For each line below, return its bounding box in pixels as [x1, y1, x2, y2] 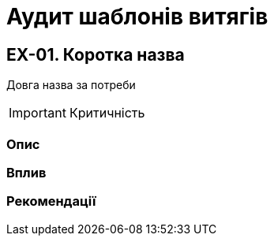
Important [9, 105, 66, 121]
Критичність [69, 105, 145, 121]
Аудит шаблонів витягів [6, 3, 268, 30]
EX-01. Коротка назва [6, 44, 185, 65]
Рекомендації [6, 193, 96, 210]
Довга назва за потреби [6, 78, 136, 92]
